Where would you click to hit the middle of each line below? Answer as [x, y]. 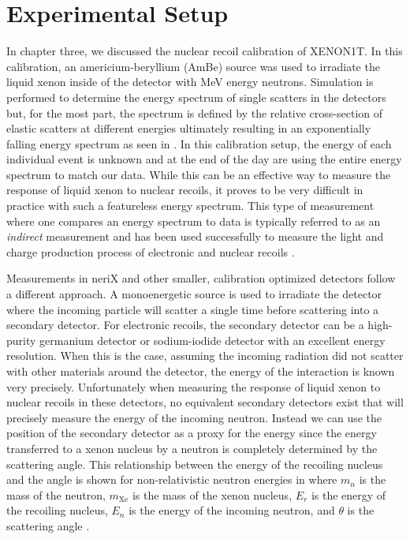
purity [21, 340]
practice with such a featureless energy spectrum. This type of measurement [190, 206]
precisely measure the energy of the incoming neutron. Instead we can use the [194, 417]
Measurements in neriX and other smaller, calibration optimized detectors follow [201, 278]
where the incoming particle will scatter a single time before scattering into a [193, 309]
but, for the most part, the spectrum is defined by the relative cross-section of [195, 112]
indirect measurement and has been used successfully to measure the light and [195, 236]
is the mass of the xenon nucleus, [212, 494]
